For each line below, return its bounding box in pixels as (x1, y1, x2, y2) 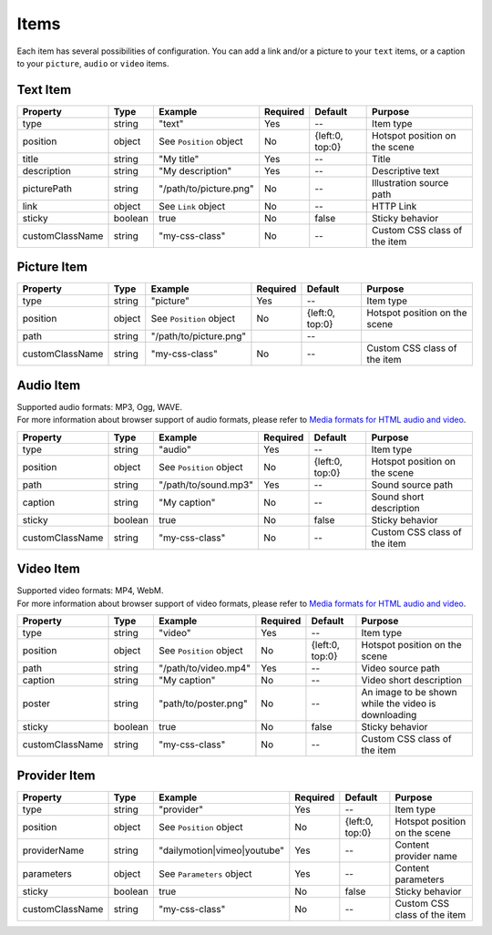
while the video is (361, 697, 436, 710)
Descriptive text (372, 164, 440, 177)
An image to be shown (361, 685, 457, 698)
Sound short (371, 490, 425, 503)
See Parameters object (159, 868, 252, 880)
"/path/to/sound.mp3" (159, 478, 254, 491)
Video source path (361, 662, 441, 674)
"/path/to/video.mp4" (159, 662, 251, 674)
